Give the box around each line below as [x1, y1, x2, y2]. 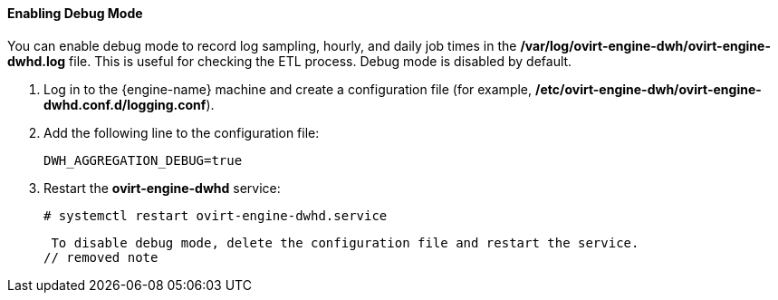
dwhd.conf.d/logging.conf [43, 96, 207, 112]
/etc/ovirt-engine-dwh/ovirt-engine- [534, 81, 762, 97]
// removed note [43, 249, 158, 265]
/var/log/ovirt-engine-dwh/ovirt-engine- [520, 37, 771, 53]
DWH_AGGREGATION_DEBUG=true [43, 152, 243, 168]
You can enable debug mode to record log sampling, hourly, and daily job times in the [7, 37, 517, 53]
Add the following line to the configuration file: [43, 124, 320, 140]
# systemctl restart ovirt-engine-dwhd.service [43, 208, 388, 223]
